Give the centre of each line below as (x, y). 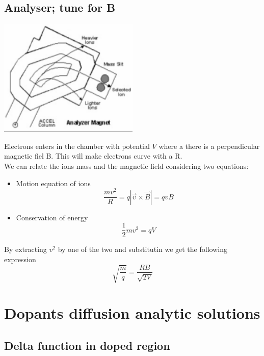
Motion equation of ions (53, 183)
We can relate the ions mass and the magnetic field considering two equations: (126, 166)
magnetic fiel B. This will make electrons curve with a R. (93, 156)
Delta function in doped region (87, 345)
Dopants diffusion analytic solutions (132, 313)
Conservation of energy (52, 217)
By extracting (25, 249)
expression (20, 259)
